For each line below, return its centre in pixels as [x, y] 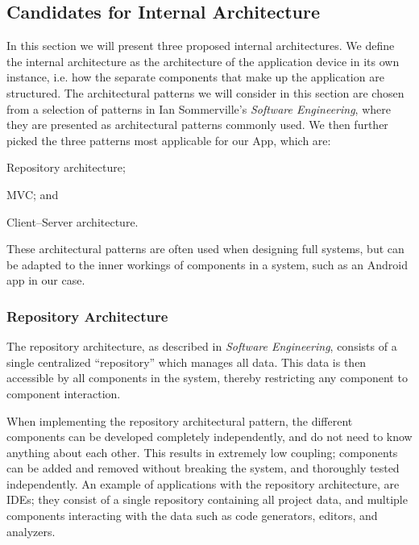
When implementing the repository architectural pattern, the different [180, 420]
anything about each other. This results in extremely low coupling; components [202, 452]
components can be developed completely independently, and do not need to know [209, 437]
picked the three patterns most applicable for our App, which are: [169, 140]
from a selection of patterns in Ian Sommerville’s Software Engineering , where [199, 108]
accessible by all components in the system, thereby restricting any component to [207, 378]
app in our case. [46, 280]
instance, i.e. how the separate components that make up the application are [195, 77]
